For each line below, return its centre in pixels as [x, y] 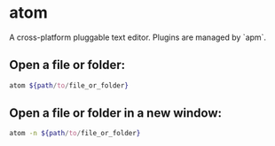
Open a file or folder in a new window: [116, 113]
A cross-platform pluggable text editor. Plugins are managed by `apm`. [138, 37]
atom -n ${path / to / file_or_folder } [75, 134]
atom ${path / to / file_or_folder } [69, 85]
